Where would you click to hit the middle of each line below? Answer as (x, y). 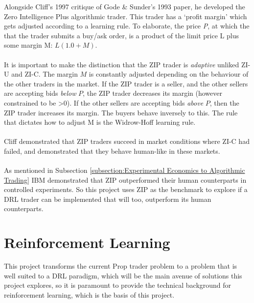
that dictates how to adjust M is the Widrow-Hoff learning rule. (100, 122)
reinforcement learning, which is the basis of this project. (89, 294)
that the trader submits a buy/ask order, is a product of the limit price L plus (121, 35)
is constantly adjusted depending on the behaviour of (169, 74)
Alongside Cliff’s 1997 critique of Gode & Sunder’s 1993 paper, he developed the (125, 6)
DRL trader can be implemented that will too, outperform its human (108, 199)
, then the (224, 102)
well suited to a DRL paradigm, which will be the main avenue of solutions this (123, 275)
